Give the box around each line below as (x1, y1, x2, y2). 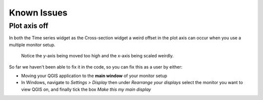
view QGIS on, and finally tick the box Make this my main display (21, 86, 151, 92)
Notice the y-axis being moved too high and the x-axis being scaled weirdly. (21, 53, 174, 59)
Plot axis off (9, 21, 49, 30)
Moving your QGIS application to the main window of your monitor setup (21, 73, 168, 79)
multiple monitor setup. (9, 42, 56, 48)
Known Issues (9, 7, 68, 18)
